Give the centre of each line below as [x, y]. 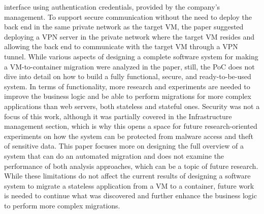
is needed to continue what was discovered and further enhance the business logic [130, 195]
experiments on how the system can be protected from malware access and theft [129, 136]
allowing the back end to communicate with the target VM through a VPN [121, 46]
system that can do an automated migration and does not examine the [114, 155]
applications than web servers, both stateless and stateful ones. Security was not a [132, 106]
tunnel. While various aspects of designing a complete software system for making [131, 56]
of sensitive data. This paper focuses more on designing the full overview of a [124, 146]
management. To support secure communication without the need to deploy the [128, 16]
